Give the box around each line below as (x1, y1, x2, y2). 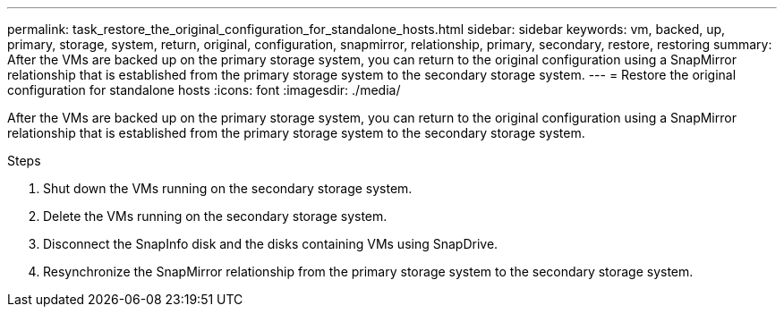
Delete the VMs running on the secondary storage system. (43, 208, 388, 224)
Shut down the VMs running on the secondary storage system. (43, 181, 413, 196)
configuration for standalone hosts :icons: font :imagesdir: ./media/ (7, 82, 401, 98)
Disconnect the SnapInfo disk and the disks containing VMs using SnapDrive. (43, 236, 499, 251)
